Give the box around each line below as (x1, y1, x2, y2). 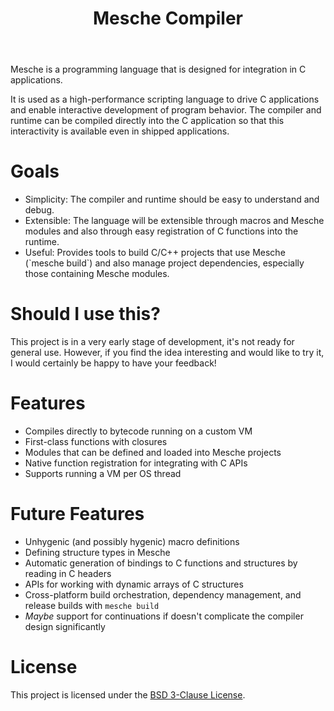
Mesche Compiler (92, 7, 243, 30)
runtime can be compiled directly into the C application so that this (10, 115, 285, 127)
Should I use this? (10, 303, 161, 326)
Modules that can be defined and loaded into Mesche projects (24, 447, 282, 458)
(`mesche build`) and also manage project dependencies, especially (24, 257, 305, 269)
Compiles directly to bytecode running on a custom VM (24, 425, 253, 437)
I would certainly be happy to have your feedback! (10, 357, 217, 369)
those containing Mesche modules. (24, 268, 170, 280)
